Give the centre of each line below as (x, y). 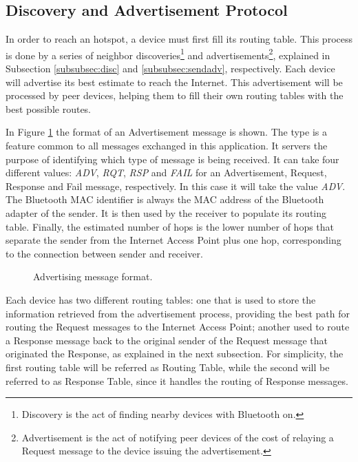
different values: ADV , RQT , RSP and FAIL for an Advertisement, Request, (166, 172)
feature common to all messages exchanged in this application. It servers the (167, 146)
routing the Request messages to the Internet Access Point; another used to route (178, 327)
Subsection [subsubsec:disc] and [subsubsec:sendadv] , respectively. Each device (170, 69)
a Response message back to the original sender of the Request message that (167, 340)
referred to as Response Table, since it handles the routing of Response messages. (177, 380)
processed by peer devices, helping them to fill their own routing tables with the (175, 95)
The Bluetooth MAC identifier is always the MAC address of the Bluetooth (165, 199)
